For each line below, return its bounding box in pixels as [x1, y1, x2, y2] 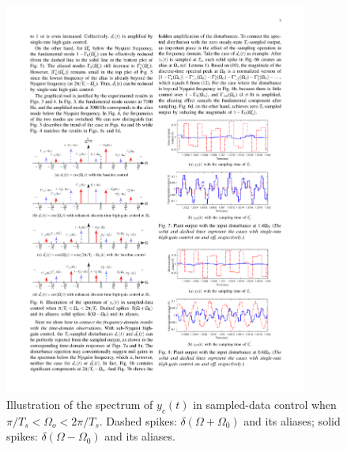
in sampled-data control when [193, 395, 337, 412]
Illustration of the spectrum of [6, 395, 153, 412]
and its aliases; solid [243, 412, 341, 429]
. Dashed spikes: [99, 412, 177, 429]
